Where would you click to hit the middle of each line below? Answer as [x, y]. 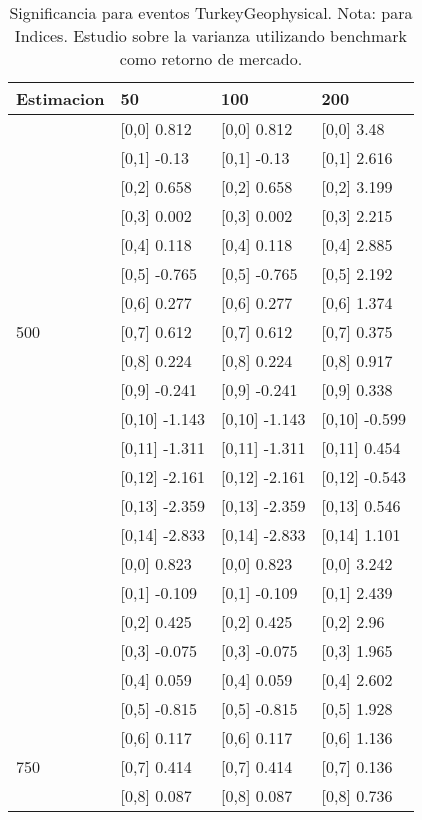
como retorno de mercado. [211, 58]
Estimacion [60, 98]
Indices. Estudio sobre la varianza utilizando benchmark [211, 35]
